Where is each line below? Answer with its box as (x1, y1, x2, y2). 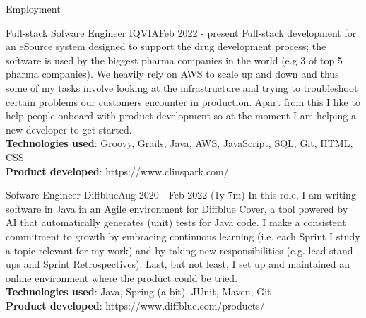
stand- (329, 242, 357, 257)
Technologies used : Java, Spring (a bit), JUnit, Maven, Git (6, 284, 271, 299)
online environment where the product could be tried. (6, 270, 238, 285)
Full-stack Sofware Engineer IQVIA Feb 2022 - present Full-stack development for (6, 25, 357, 40)
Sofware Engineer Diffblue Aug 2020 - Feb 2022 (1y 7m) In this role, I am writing (6, 187, 356, 202)
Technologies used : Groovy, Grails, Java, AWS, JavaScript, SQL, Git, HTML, (6, 136, 353, 151)
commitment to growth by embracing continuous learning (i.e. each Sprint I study (6, 228, 360, 243)
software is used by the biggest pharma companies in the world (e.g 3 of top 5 (6, 52, 343, 67)
